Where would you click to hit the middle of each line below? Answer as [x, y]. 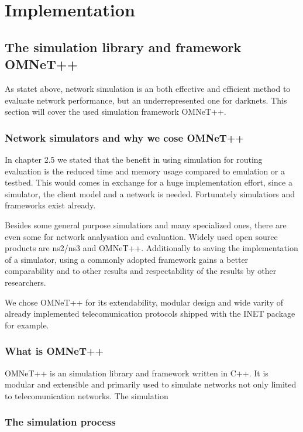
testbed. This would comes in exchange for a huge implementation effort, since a [149, 182]
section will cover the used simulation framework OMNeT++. [116, 112]
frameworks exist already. [50, 205]
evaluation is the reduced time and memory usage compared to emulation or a [145, 171]
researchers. [25, 282]
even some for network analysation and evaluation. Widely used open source [141, 236]
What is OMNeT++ [54, 351]
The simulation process [60, 422]
